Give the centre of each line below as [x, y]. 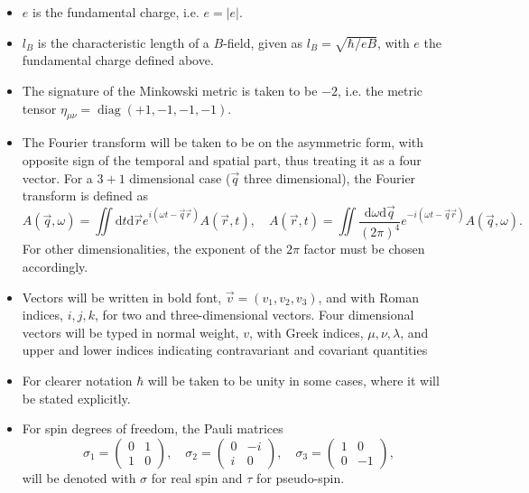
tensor [39, 108]
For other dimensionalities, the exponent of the [152, 249]
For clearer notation [77, 380]
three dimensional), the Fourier [329, 177]
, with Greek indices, [306, 332]
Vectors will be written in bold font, [122, 297]
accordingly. [55, 266]
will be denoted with [79, 477]
